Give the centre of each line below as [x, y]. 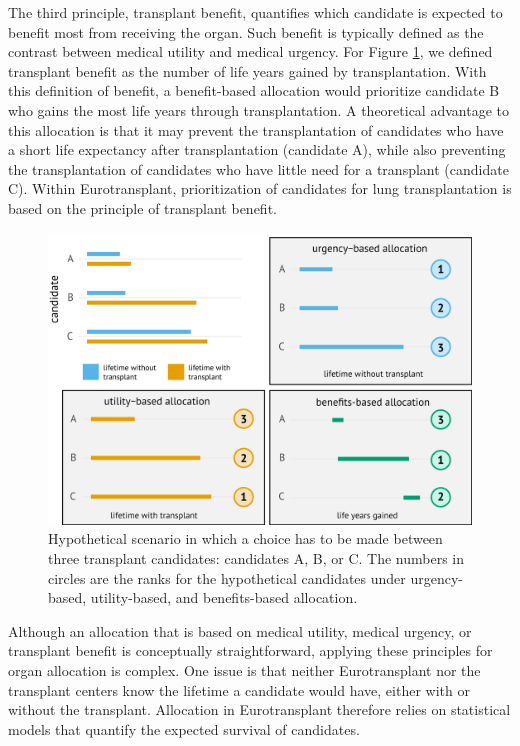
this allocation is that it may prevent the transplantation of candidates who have [256, 129]
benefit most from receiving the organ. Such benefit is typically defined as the [246, 31]
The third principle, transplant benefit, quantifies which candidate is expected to [255, 12]
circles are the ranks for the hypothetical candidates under [227, 577]
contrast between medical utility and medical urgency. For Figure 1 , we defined [250, 51]
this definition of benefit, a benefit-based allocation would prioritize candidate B [254, 90]
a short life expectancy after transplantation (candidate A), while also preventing [257, 149]
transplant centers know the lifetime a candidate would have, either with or [239, 689]
